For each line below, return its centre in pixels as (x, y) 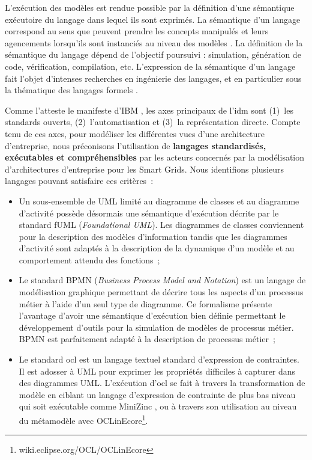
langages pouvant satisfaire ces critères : (79, 181)
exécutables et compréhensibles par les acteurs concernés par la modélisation (155, 157)
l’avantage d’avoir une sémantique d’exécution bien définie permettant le (152, 315)
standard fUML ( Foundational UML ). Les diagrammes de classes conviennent (161, 225)
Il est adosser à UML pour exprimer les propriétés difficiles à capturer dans (157, 371)
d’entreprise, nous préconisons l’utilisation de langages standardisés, (136, 145)
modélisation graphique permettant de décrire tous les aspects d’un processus (161, 292)
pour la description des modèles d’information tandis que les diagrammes (153, 236)
